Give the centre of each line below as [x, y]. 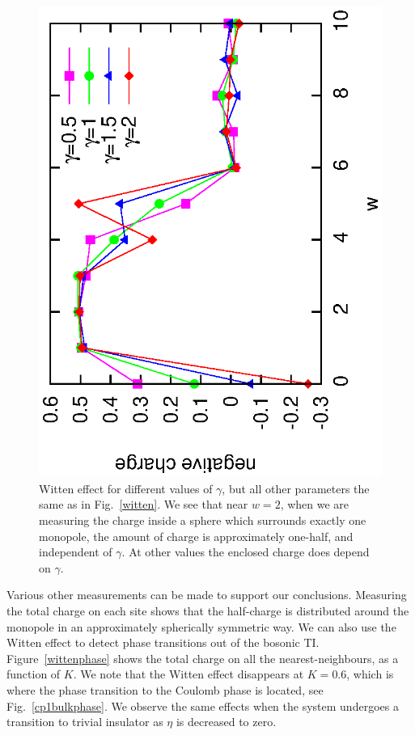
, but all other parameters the [296, 488]
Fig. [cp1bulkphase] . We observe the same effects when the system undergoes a [203, 705]
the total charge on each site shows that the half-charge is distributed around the [208, 610]
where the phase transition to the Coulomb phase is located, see [165, 689]
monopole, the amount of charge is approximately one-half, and [196, 536]
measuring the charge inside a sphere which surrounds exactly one [203, 520]
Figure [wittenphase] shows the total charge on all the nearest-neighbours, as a [203, 658]
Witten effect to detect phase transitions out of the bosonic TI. [163, 642]
